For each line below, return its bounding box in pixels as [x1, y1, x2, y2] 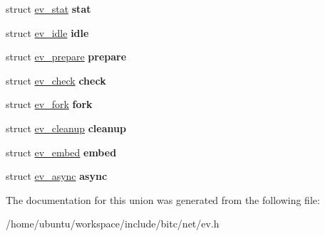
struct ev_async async [6, 168, 108, 183]
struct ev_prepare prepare [6, 49, 127, 64]
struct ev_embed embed [6, 144, 117, 159]
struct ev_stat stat [6, 1, 91, 16]
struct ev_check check [6, 73, 106, 87]
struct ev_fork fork [6, 97, 93, 112]
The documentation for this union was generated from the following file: [6, 192, 320, 207]
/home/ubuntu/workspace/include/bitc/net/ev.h [6, 216, 220, 231]
